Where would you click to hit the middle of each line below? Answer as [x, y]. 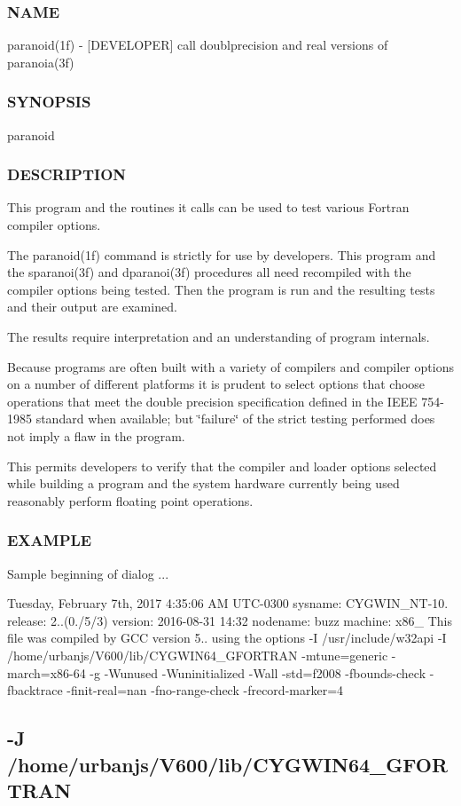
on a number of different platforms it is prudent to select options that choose [216, 384]
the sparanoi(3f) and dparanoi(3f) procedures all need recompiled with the [209, 272]
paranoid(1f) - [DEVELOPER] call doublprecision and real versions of [198, 45]
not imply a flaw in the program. [96, 435]
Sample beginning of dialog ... [88, 573]
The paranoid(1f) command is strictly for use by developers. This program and [222, 254]
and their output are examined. [92, 307]
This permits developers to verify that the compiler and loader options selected [222, 466]
